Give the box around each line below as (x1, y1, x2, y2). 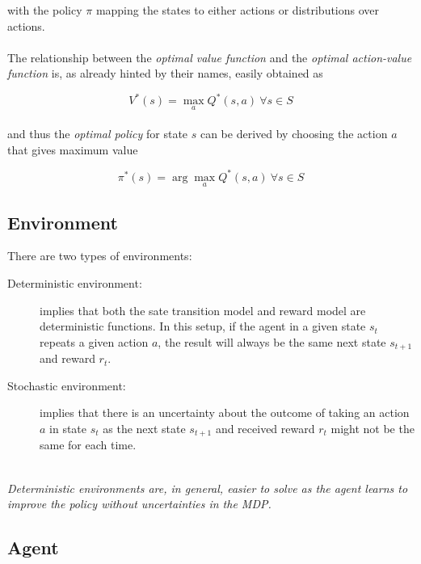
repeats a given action (40, 333, 149, 350)
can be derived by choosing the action (200, 125, 388, 142)
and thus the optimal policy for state (7, 125, 188, 142)
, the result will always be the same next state (158, 333, 386, 350)
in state (49, 420, 87, 436)
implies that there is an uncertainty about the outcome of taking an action (40, 404, 410, 421)
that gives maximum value (7, 141, 138, 158)
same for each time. (40, 436, 137, 453)
